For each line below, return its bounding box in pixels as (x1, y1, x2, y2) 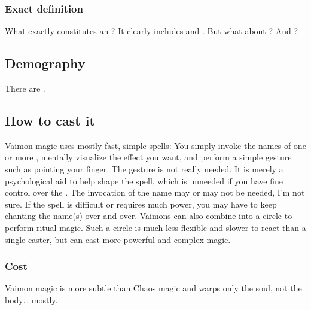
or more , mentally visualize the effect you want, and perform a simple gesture (5, 151, 292, 163)
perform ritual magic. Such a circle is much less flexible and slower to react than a (5, 221, 306, 233)
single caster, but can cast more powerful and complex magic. (5, 233, 231, 245)
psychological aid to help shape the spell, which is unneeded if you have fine (5, 174, 283, 187)
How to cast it (5, 111, 95, 129)
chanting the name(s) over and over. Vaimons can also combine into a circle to (5, 209, 292, 222)
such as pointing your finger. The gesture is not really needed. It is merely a (5, 163, 283, 175)
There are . (5, 82, 45, 95)
